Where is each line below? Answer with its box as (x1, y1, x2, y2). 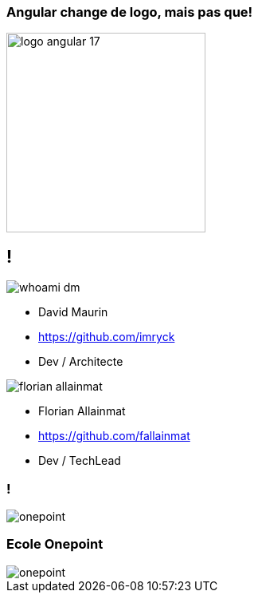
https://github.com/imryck (38, 330, 175, 344)
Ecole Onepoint (6, 536, 104, 553)
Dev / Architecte (38, 355, 123, 369)
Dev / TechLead (38, 454, 121, 468)
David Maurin (38, 305, 108, 319)
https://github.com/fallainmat (38, 429, 190, 443)
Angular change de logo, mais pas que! (6, 4, 253, 20)
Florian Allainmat (38, 404, 126, 419)
